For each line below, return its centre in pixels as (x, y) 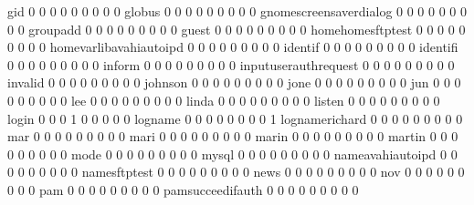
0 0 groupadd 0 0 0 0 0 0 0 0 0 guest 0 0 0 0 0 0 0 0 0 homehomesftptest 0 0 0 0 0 (237, 29)
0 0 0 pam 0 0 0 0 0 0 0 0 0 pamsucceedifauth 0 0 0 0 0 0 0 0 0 (183, 189)
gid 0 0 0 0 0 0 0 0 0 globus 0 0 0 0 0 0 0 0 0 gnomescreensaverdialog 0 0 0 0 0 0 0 (237, 11)
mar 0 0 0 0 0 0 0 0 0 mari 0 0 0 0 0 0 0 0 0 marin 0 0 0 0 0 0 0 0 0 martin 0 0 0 (233, 136)
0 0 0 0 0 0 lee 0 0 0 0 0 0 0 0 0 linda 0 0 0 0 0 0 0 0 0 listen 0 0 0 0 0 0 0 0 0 (224, 100)
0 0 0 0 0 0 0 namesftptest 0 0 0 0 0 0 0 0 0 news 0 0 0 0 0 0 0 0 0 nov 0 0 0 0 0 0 (236, 172)
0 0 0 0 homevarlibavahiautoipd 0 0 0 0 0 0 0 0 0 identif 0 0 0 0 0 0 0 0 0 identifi (233, 47)
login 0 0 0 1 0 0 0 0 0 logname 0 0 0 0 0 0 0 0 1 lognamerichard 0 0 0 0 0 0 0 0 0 (235, 118)
